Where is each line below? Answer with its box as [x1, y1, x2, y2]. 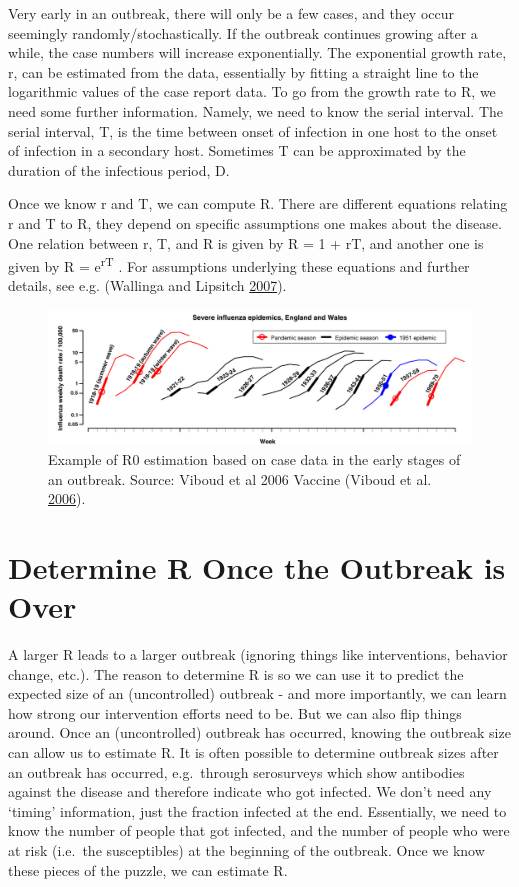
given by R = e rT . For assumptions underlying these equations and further [8, 253, 470, 276]
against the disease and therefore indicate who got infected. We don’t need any [8, 781, 492, 802]
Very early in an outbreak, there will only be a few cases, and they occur [8, 3, 455, 23]
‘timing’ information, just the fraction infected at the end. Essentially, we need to [8, 800, 507, 821]
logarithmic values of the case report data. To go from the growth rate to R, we [8, 81, 496, 102]
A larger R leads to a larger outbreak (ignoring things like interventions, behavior [8, 644, 508, 665]
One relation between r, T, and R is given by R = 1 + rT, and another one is [8, 232, 484, 253]
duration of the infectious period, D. [8, 159, 230, 180]
